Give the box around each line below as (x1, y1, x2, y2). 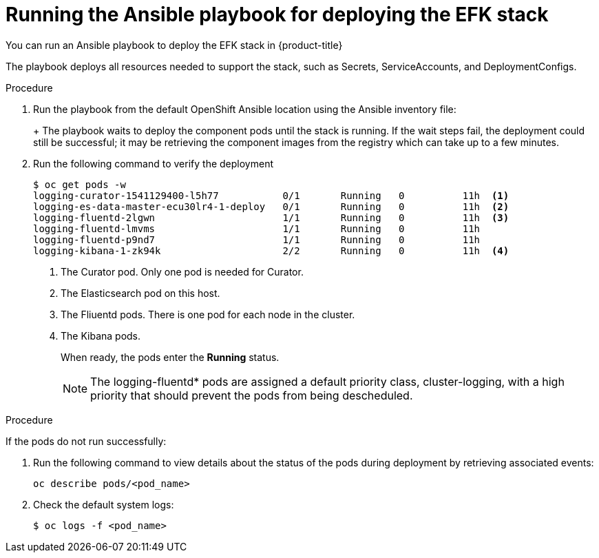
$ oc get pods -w (33, 178, 126, 190)
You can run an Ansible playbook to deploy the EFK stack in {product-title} (6, 39, 343, 51)
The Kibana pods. (61, 329, 141, 342)
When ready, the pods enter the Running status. (61, 351, 280, 363)
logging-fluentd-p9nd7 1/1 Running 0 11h (33, 234, 481, 245)
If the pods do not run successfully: (6, 435, 167, 447)
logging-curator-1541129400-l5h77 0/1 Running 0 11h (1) (33, 189, 509, 201)
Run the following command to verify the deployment (33, 157, 273, 169)
